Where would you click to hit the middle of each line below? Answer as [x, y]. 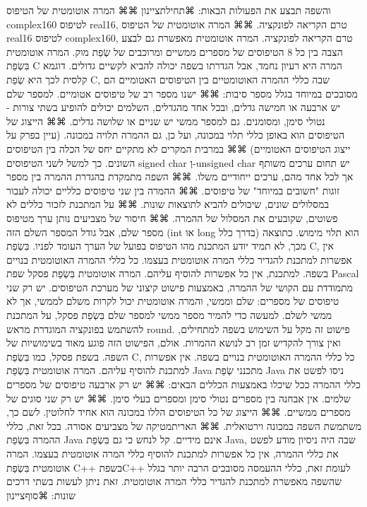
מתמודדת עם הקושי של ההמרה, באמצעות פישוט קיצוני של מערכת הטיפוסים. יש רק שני [180, 287]
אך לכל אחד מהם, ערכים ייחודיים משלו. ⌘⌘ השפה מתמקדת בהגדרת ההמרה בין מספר [180, 176]
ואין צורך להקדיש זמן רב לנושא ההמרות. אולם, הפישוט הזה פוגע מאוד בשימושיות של [174, 343]
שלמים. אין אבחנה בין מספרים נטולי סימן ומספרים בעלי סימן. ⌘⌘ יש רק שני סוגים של [179, 398]
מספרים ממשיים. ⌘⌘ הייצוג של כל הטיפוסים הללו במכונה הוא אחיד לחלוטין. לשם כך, [179, 412]
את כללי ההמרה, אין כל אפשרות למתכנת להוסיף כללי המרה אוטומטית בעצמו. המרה [173, 453]
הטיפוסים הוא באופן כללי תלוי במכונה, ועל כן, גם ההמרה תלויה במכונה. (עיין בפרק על [175, 135]
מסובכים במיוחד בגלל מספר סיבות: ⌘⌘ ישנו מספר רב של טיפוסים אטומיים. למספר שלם [182, 93]
